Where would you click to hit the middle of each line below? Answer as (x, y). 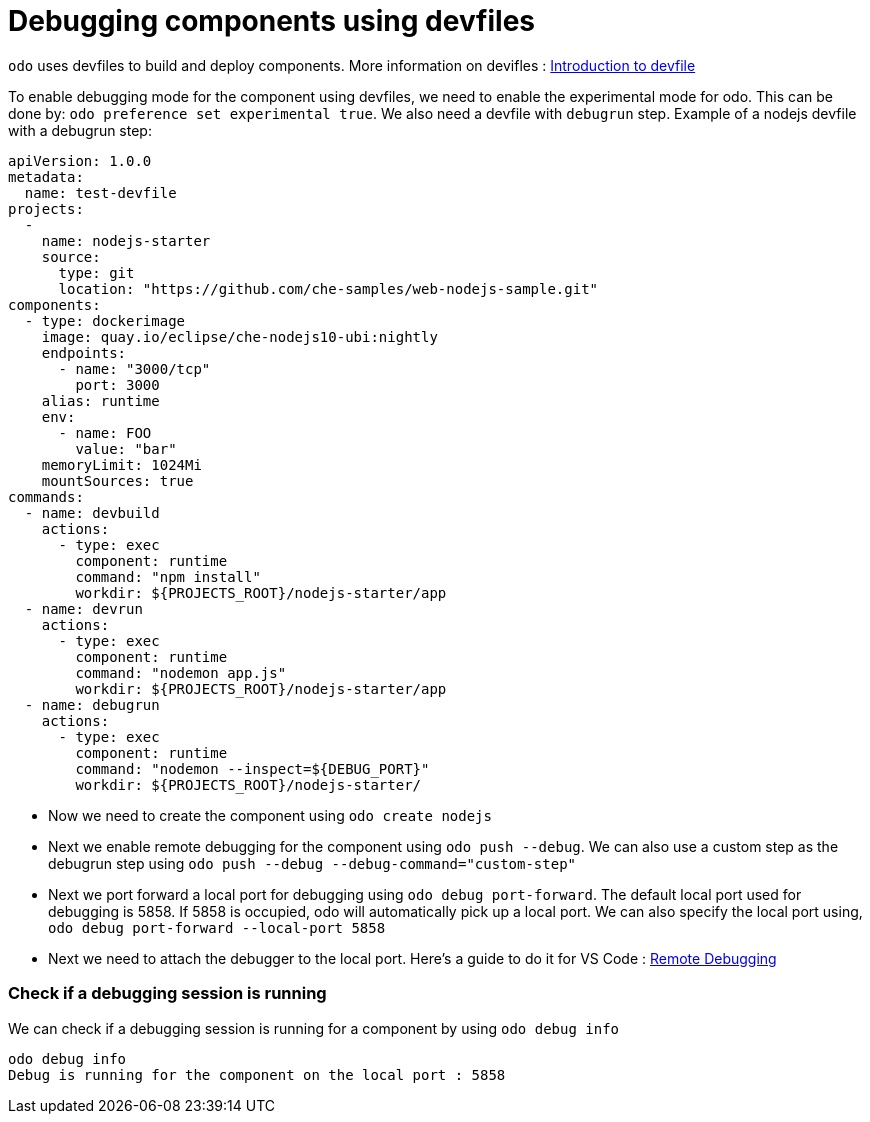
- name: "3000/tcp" (134, 368)
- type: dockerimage (105, 320)
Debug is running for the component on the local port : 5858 (257, 1074)
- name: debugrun (92, 704)
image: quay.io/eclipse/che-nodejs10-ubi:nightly (239, 336)
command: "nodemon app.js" (181, 672)
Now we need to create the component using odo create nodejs (270, 815)
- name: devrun (83, 608)
